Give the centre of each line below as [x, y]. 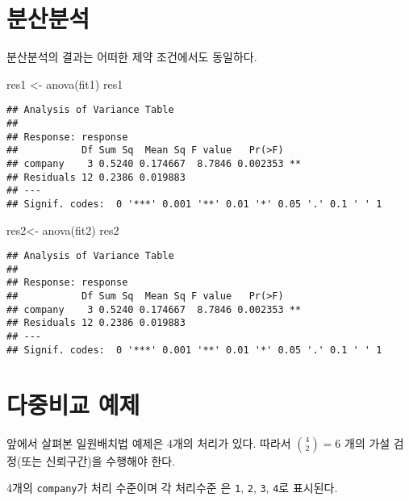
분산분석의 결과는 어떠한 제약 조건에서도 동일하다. [132, 57]
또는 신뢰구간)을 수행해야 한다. [98, 460]
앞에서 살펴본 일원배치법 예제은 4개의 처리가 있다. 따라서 [149, 443]
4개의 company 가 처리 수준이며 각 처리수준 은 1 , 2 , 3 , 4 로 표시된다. [172, 488]
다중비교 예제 [73, 404]
